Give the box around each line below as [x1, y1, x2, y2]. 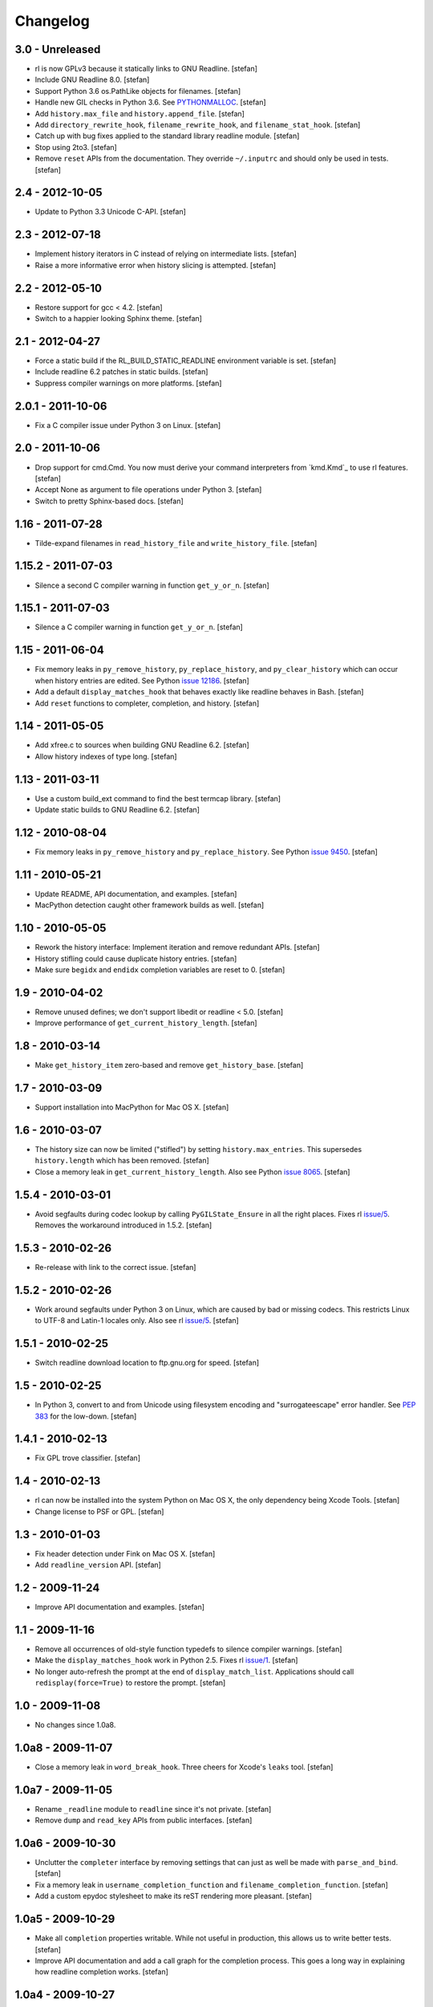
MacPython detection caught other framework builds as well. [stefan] [34, 900, 265, 910]
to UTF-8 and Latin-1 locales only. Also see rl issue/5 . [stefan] [34, 1316, 240, 1325]
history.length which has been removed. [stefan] [34, 1156, 210, 1166]
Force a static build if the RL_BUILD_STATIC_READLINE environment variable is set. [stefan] [34, 356, 337, 365]
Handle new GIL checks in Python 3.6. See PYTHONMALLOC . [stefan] [34, 97, 266, 108]
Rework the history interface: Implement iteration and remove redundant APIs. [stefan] [34, 942, 320, 952]
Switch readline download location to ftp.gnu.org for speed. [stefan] [34, 1358, 260, 1368]
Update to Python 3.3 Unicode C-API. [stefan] [34, 207, 186, 217]
